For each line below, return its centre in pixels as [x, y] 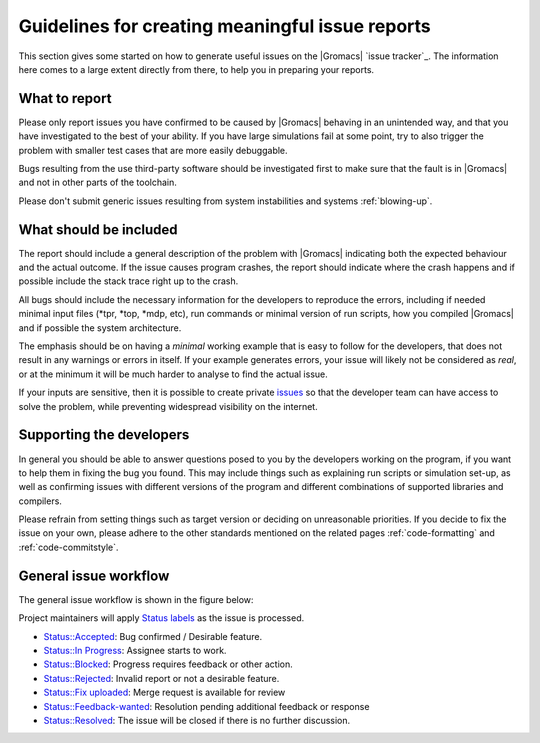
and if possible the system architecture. [100, 327]
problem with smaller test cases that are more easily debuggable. [153, 150]
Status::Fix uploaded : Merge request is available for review [164, 692]
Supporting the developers [104, 435]
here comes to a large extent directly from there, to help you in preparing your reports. [196, 69]
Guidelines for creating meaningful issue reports [224, 26]
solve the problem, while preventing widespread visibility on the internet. [168, 406]
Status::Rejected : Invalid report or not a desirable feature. [161, 678]
